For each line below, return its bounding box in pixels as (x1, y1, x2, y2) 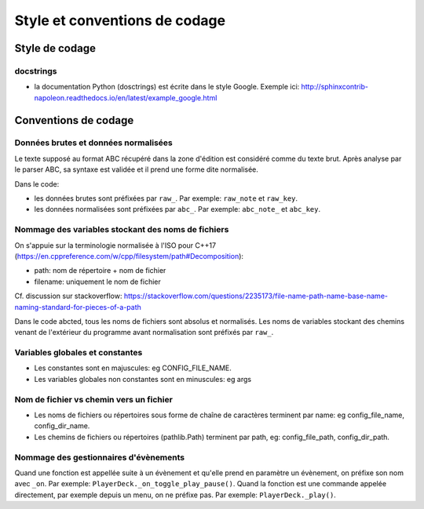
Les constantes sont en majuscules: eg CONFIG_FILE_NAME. (34, 363, 232, 373)
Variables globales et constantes (14, 347, 143, 358)
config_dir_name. (34, 421, 90, 431)
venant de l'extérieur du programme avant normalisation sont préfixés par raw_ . (14, 328, 274, 337)
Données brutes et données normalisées (14, 137, 173, 148)
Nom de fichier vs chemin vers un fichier (14, 394, 173, 405)
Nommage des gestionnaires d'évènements (14, 452, 185, 463)
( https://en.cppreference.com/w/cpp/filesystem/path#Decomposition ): (14, 251, 243, 260)
